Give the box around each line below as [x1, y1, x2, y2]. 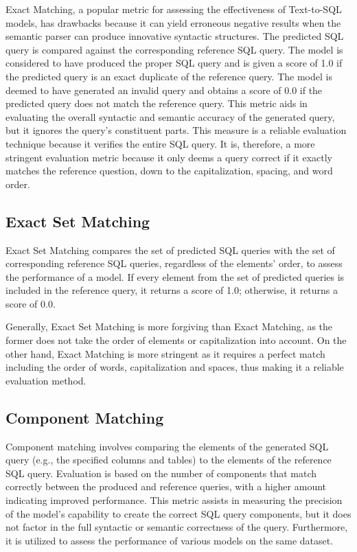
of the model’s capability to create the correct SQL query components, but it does [5, 506, 352, 520]
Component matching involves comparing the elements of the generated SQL [5, 439, 329, 453]
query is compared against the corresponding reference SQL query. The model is [5, 42, 343, 56]
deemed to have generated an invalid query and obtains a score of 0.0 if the [5, 82, 323, 97]
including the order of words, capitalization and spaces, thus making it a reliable [5, 360, 344, 374]
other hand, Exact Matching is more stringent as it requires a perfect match [5, 346, 325, 360]
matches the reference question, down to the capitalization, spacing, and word [5, 163, 333, 178]
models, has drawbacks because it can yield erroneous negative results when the [5, 15, 341, 30]
